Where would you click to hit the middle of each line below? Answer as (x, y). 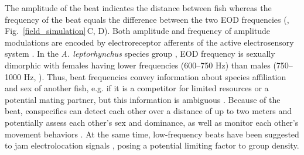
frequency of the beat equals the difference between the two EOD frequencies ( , (147, 19)
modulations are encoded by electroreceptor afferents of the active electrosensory (149, 42)
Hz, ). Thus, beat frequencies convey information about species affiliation (155, 76)
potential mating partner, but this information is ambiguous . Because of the (143, 99)
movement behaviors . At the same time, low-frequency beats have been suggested (152, 134)
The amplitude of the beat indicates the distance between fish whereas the (138, 8)
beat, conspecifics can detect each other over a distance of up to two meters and (148, 111)
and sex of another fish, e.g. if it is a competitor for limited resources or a (137, 88)
